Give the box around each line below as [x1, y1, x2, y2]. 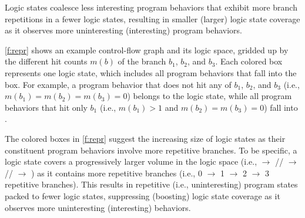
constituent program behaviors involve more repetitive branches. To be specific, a [5, 144, 297, 156]
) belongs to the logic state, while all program [127, 90, 292, 102]
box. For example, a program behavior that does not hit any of [5, 78, 232, 90]
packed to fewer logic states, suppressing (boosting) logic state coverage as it [5, 189, 280, 202]
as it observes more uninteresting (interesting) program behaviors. [5, 24, 243, 36]
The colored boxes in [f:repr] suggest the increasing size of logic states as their [5, 132, 286, 144]
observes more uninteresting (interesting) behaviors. [5, 201, 191, 213]
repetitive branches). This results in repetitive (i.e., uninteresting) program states [5, 178, 298, 190]
